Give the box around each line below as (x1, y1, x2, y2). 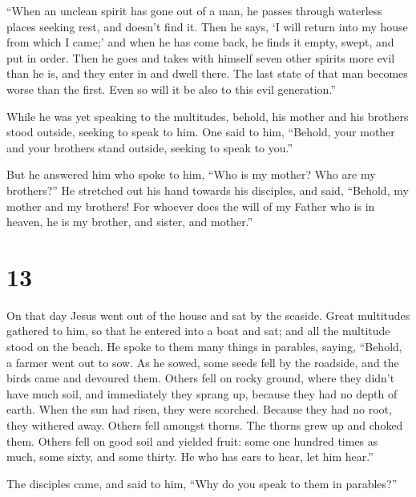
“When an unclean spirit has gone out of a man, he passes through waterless (6, 2, 382, 18)
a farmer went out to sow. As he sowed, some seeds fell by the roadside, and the (6, 354, 399, 370)
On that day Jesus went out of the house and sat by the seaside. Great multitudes (6, 306, 410, 323)
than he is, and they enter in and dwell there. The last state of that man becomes (6, 65, 408, 82)
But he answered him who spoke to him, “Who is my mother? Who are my (6, 166, 376, 183)
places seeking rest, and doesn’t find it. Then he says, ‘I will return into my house (6, 18, 408, 34)
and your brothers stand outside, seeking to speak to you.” (6, 139, 293, 156)
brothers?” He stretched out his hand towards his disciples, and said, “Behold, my (6, 181, 409, 198)
